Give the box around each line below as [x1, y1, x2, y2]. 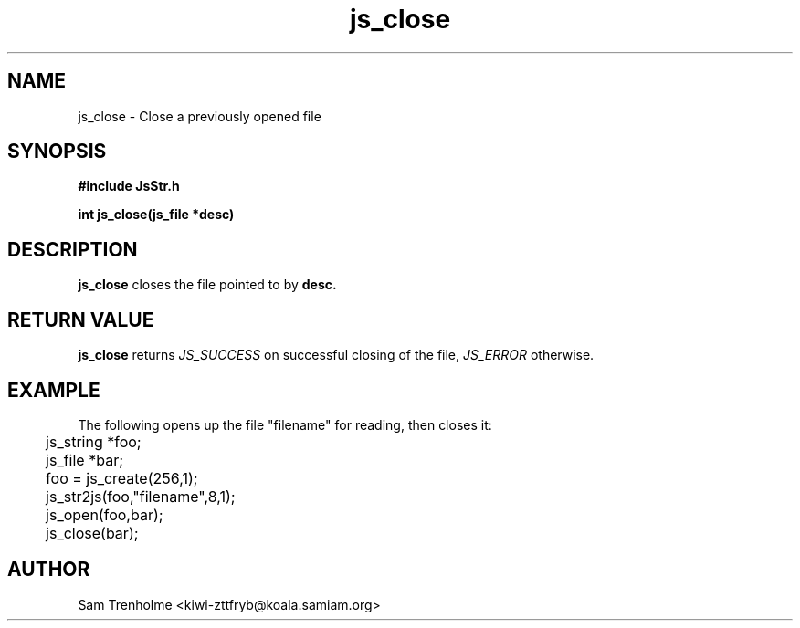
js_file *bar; [46, 450, 123, 469]
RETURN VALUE [7, 308, 154, 331]
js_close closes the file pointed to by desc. [78, 277, 337, 293]
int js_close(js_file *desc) [78, 206, 235, 223]
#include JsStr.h [78, 178, 180, 194]
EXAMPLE [7, 378, 100, 402]
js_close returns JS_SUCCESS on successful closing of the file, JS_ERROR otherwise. [78, 347, 595, 363]
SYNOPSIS [7, 140, 107, 163]
